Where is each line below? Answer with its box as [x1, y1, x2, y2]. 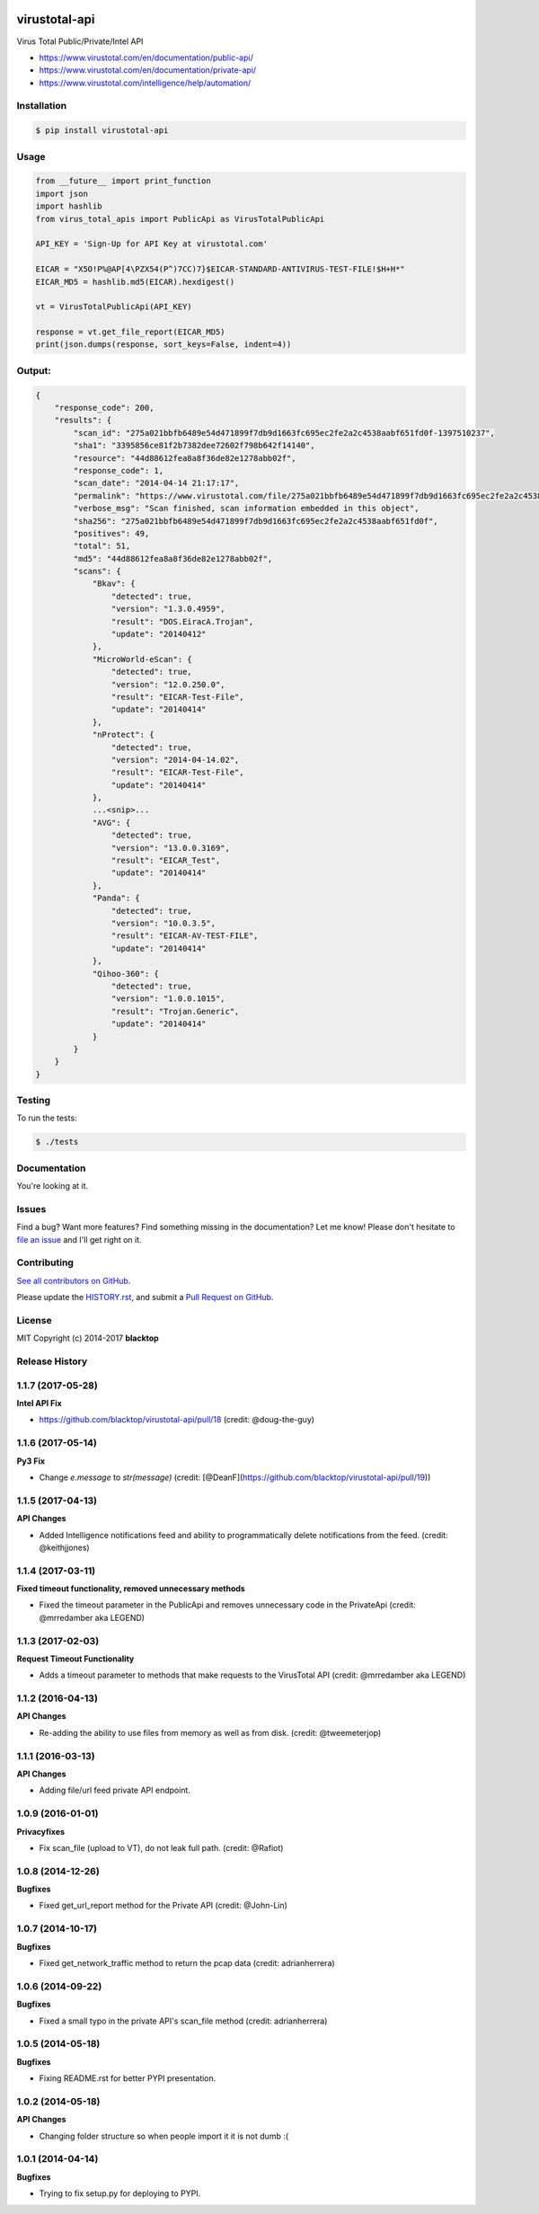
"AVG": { [92, 818, 131, 828]
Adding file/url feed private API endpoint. [39, 1784, 190, 1796]
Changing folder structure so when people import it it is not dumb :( [39, 2130, 289, 2141]
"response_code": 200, [54, 403, 155, 412]
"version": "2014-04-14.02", [110, 755, 240, 765]
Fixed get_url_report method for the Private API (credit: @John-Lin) [39, 1900, 287, 1911]
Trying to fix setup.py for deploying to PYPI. [39, 2188, 201, 2199]
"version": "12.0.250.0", [110, 679, 225, 689]
